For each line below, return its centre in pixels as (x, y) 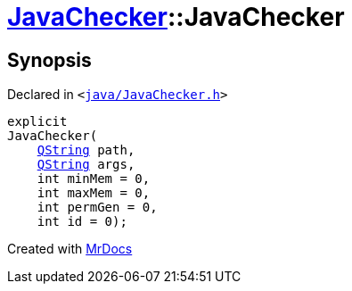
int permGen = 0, (97, 208)
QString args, (86, 165)
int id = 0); (82, 222)
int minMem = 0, (94, 179)
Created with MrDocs (70, 249)
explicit (37, 122)
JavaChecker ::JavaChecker (176, 17)
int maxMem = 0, (94, 193)
